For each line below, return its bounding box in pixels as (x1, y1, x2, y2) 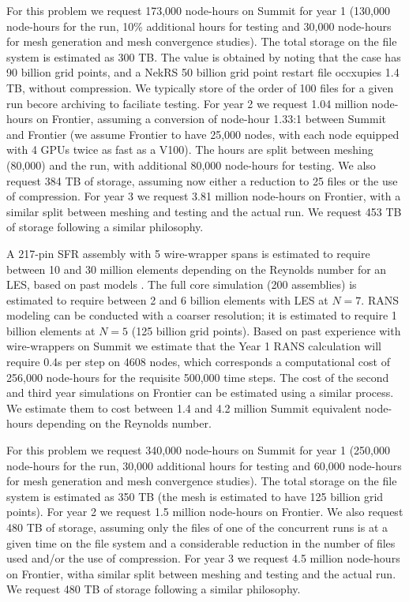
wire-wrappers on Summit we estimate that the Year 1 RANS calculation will (6, 338, 381, 354)
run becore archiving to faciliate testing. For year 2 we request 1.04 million (6, 95, 368, 111)
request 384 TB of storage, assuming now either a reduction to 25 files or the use (6, 172, 398, 189)
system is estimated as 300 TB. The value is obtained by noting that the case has (6, 48, 401, 65)
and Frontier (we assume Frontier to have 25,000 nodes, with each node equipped (6, 125, 400, 142)
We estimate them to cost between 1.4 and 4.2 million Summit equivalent (6, 399, 362, 416)
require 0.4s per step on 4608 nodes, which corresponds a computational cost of (6, 353, 390, 370)
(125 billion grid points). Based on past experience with (131, 322, 401, 338)
